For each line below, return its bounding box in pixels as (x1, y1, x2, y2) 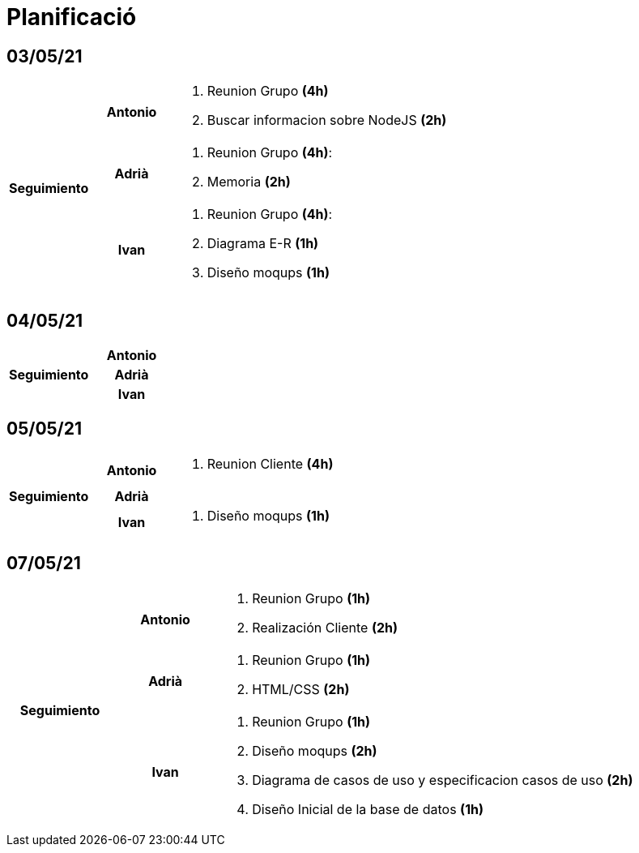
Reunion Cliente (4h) (207, 455, 334, 472)
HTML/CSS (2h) (252, 680, 350, 697)
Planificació (6, 3, 137, 31)
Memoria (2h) (207, 174, 291, 191)
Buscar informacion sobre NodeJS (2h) (207, 112, 447, 129)
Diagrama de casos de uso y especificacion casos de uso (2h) (252, 771, 633, 788)
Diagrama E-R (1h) (207, 235, 319, 252)
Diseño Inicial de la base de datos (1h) (252, 800, 484, 817)
